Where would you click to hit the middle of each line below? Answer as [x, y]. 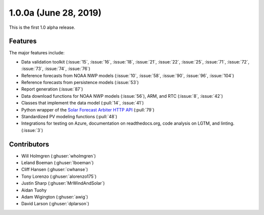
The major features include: [37, 53]
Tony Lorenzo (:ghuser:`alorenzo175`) [59, 176]
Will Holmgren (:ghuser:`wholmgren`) [59, 156]
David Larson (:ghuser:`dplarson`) [55, 204]
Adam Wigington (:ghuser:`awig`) [55, 197]
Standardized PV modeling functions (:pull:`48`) [69, 116]
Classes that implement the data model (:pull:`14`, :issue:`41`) [83, 103]
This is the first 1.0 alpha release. [42, 27]
